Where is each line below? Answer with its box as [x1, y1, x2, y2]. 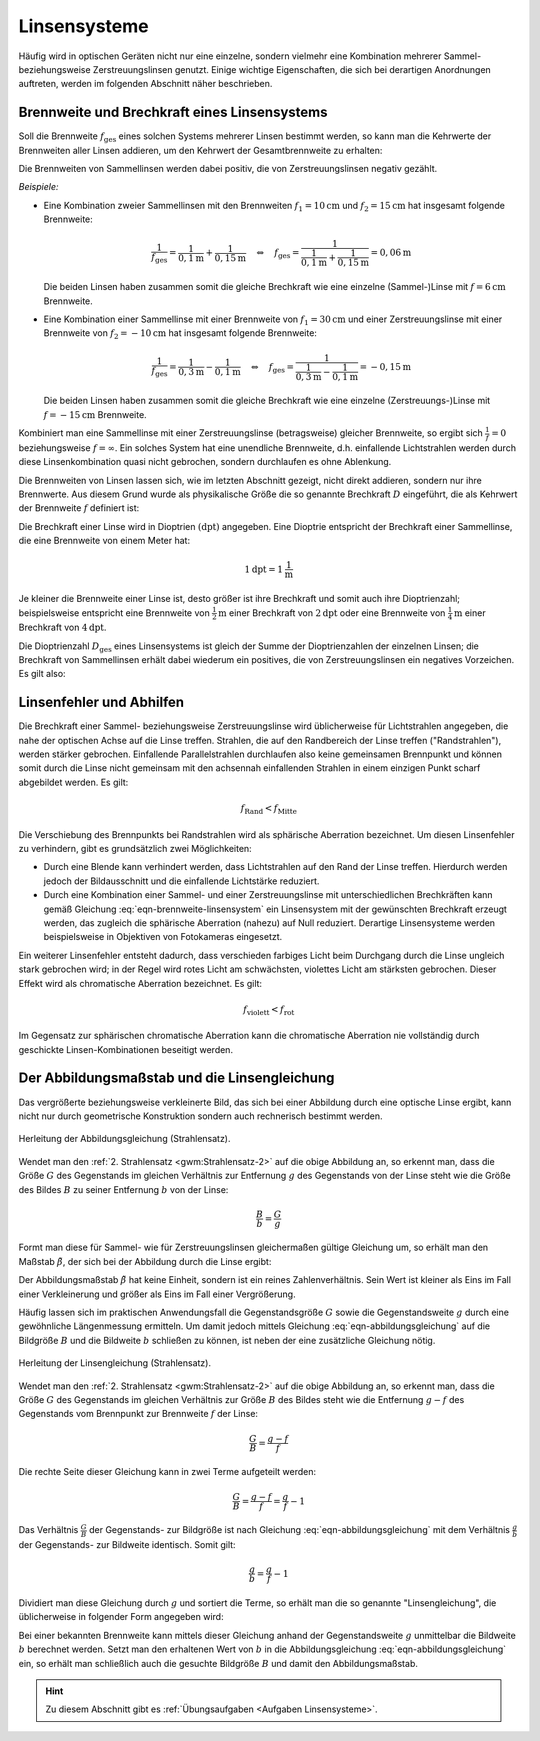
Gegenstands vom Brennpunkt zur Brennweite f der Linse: [18, 1408, 259, 1420]
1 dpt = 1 [244, 563, 284, 575]
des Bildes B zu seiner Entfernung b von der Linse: [18, 1183, 229, 1195]
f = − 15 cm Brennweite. [43, 408, 147, 420]
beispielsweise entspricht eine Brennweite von [18, 606, 210, 619]
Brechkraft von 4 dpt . [18, 621, 107, 634]
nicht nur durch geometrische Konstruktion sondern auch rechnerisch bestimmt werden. [18, 1110, 384, 1122]
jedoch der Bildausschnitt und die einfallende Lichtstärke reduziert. [43, 875, 320, 887]
